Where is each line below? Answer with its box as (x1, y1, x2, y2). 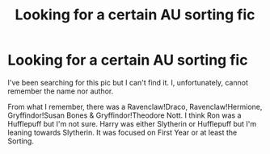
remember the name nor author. (7, 86, 114, 96)
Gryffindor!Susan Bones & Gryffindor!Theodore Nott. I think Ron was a (7, 110, 242, 120)
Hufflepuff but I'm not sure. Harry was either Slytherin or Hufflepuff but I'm (7, 119, 257, 128)
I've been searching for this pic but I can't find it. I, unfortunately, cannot (7, 77, 248, 87)
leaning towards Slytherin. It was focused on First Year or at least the (7, 127, 238, 137)
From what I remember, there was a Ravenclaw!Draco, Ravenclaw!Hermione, (7, 102, 263, 111)
